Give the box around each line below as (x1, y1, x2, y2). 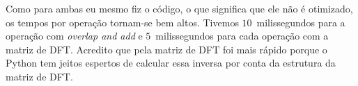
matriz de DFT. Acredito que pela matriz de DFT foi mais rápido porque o (6, 42, 327, 56)
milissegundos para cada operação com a (155, 28, 329, 43)
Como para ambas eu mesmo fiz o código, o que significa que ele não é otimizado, (6, 1, 353, 15)
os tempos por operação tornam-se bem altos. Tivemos (6, 15, 239, 29)
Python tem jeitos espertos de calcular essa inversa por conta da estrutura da (6, 55, 336, 70)
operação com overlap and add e (6, 28, 143, 43)
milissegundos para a (256, 15, 345, 29)
